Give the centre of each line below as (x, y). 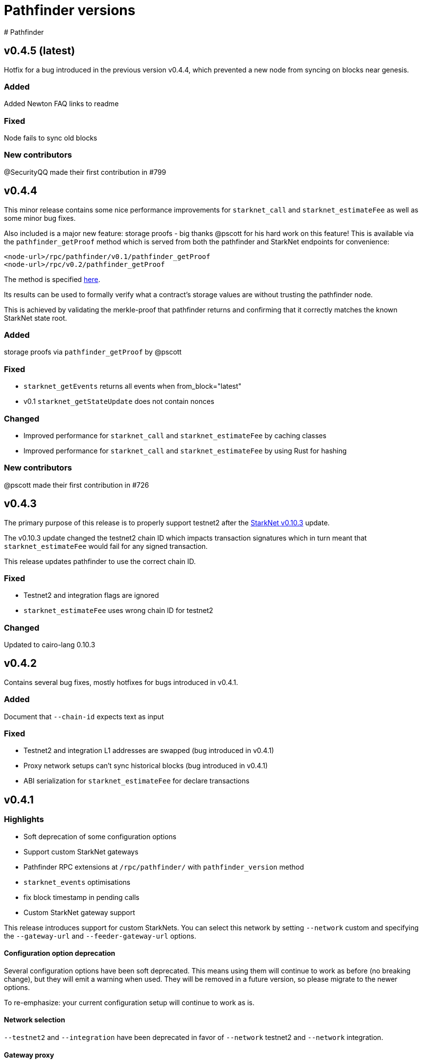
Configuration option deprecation (60, 953)
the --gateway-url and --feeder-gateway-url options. (100, 936)
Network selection (35, 1020)
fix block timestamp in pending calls (82, 897)
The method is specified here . (52, 279)
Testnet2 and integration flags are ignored (91, 595)
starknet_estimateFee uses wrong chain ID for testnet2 (118, 611)
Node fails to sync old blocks (51, 138)
